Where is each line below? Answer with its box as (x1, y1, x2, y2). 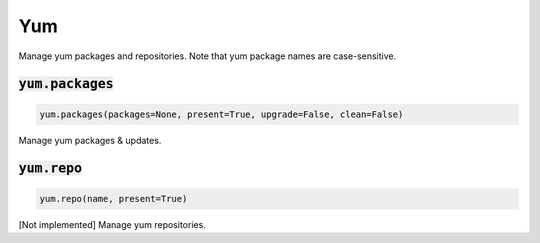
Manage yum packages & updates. (18, 134, 162, 146)
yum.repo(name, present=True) (39, 193, 188, 204)
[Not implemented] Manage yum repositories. (18, 218, 207, 230)
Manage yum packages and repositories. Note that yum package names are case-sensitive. (18, 50, 397, 62)
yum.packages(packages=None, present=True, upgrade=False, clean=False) (39, 108, 404, 120)
